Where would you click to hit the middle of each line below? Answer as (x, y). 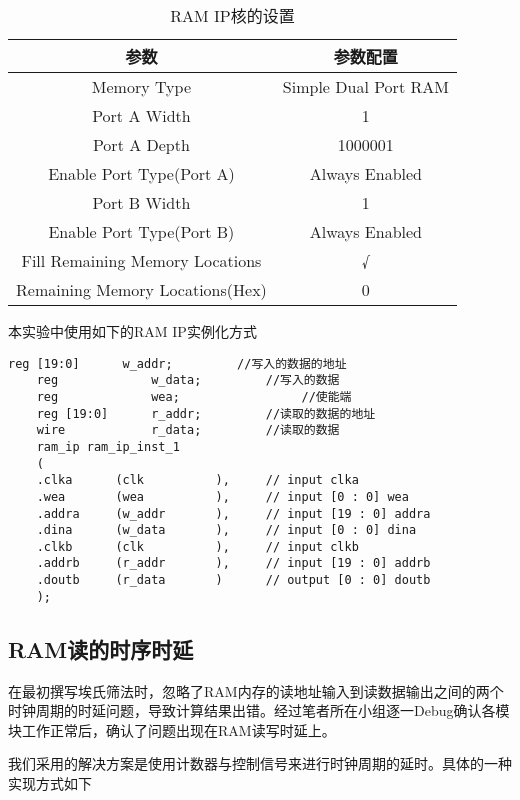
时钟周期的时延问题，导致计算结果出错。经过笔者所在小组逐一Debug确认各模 (259, 710)
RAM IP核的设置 (232, 15)
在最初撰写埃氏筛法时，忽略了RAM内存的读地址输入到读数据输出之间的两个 (256, 690)
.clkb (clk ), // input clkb (197, 546)
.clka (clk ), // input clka (197, 480)
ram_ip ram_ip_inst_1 (108, 446)
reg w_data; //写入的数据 (188, 380)
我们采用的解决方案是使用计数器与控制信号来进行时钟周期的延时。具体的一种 (260, 763)
